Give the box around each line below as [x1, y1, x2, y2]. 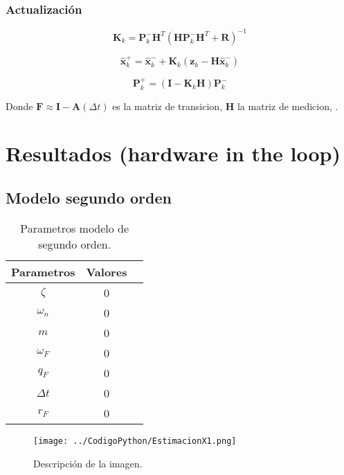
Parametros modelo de [20, 219, 129, 236]
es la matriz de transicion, [112, 98, 223, 113]
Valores [86, 263, 127, 280]
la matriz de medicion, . [237, 98, 338, 113]
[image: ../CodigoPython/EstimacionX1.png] [33, 436, 237, 446]
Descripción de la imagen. [33, 456, 143, 470]
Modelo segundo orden [6, 187, 172, 208]
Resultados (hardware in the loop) [6, 139, 341, 168]
